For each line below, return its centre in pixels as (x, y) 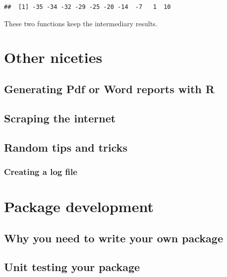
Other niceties (53, 57)
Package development (79, 206)
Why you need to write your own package (113, 238)
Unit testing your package (72, 267)
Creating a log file (41, 171)
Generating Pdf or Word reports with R (109, 88)
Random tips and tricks (66, 147)
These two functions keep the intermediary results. (81, 23)
